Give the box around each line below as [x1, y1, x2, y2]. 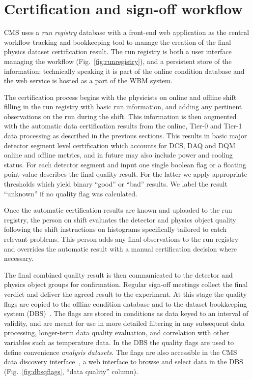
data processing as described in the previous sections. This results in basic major [4, 130, 247, 141]
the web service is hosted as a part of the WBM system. [4, 75, 173, 86]
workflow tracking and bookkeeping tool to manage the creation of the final [4, 36, 231, 47]
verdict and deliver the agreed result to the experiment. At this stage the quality [4, 288, 247, 299]
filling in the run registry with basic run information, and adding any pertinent [4, 101, 242, 112]
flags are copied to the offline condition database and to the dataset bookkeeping [4, 298, 247, 309]
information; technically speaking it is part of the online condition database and [4, 65, 245, 76]
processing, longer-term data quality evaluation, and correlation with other [4, 327, 229, 338]
